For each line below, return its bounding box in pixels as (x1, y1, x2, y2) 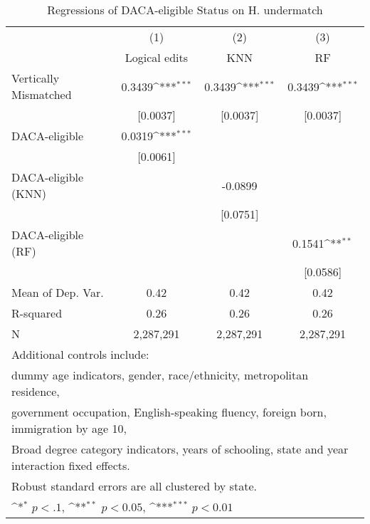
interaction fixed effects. (11, 457, 130, 473)
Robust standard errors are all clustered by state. (11, 478, 257, 494)
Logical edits (125, 49, 189, 65)
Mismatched (11, 86, 72, 103)
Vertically (11, 70, 60, 86)
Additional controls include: (11, 346, 149, 362)
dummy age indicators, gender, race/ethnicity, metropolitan (11, 367, 309, 383)
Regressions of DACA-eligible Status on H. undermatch (47, 1, 323, 18)
